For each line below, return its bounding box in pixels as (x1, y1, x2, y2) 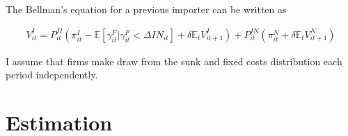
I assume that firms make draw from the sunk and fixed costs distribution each (6, 53, 342, 68)
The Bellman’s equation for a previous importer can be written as (6, 2, 287, 16)
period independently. (6, 67, 98, 82)
